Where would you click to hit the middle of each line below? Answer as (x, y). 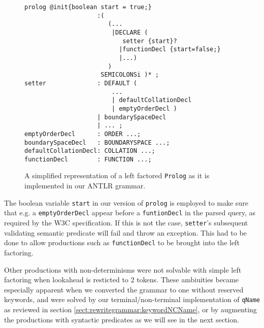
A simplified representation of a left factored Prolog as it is (117, 175)
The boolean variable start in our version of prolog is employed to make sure (126, 202)
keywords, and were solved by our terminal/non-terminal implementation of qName (132, 299)
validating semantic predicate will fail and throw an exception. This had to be (125, 232)
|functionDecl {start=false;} (170, 50)
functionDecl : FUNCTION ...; (88, 159)
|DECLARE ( (130, 32)
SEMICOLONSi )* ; (130, 75)
